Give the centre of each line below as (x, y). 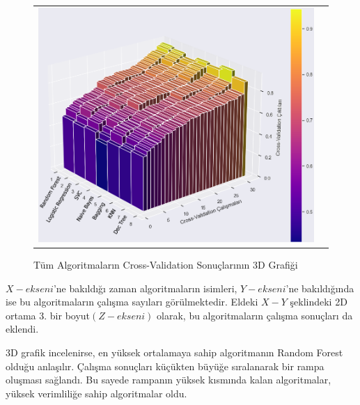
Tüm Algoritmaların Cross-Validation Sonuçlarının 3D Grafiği (166, 265)
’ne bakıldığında (320, 288)
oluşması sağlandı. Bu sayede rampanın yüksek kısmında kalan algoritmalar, (169, 380)
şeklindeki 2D (319, 302)
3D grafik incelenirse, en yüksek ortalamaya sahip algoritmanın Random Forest (174, 352)
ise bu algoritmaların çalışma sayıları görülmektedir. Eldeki (132, 302)
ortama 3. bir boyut (48, 315)
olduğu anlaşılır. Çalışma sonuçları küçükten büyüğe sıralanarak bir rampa (165, 366)
